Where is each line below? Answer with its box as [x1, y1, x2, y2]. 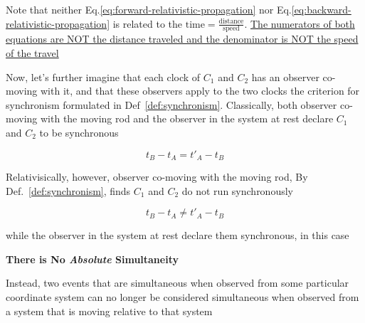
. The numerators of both [244, 16, 355, 31]
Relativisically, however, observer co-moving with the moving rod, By [6, 169, 308, 184]
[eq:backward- [291, 2, 351, 16]
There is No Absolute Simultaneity [6, 251, 179, 266]
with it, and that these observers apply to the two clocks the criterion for [40, 83, 360, 98]
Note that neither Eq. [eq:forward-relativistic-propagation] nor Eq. [6, 2, 292, 16]
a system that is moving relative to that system [6, 303, 213, 318]
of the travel [6, 46, 59, 60]
